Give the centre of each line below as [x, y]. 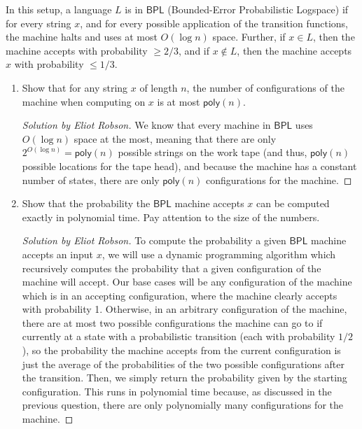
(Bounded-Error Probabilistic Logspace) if [258, 9]
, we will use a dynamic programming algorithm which [219, 254]
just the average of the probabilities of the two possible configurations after [183, 364]
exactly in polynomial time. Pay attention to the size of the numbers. [171, 217]
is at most [179, 101]
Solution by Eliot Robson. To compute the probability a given [154, 240]
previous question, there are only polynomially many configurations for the [183, 405]
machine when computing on [84, 101]
